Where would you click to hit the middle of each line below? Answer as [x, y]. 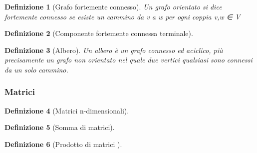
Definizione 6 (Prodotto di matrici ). [63, 144]
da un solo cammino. [36, 69]
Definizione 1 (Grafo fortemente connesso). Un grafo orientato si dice [113, 6]
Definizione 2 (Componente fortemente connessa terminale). [99, 33]
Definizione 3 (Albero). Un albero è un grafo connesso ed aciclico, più [114, 50]
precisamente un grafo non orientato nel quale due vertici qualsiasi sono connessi [128, 60]
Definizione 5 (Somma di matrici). [60, 127]
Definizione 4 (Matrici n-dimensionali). [67, 110]
